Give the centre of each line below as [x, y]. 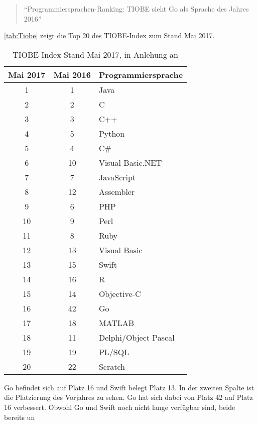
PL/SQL [114, 352]
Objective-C [120, 293]
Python [112, 133]
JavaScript [117, 177]
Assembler [117, 191]
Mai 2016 [72, 74]
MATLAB [116, 323]
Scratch [112, 366]
